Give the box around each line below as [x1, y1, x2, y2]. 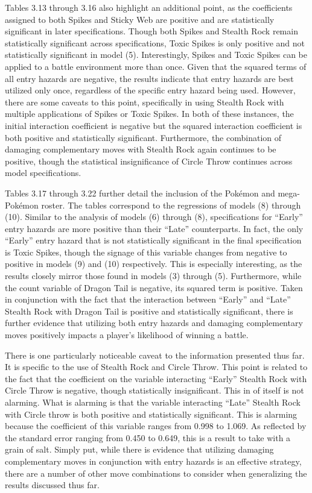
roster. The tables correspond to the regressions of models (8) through [41, 198, 301, 211]
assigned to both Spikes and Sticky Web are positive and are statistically [5, 13, 275, 25]
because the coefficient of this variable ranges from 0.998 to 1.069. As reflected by [5, 419, 307, 432]
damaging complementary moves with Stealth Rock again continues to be [5, 143, 276, 155]
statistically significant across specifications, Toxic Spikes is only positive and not [5, 36, 305, 49]
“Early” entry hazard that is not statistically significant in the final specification [5, 234, 302, 246]
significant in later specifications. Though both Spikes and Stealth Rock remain [5, 25, 298, 37]
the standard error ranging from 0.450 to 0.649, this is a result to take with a [5, 431, 291, 444]
